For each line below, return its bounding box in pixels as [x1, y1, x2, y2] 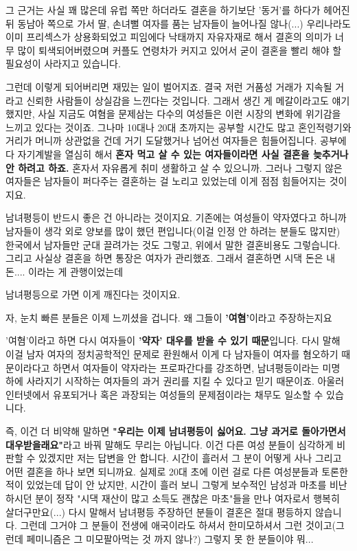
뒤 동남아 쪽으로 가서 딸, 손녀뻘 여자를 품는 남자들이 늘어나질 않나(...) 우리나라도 [5, 16, 351, 30]
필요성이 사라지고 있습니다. [5, 56, 121, 71]
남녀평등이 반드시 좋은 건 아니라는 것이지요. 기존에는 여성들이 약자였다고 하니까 [5, 210, 347, 225]
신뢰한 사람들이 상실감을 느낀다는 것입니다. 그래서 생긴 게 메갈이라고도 [26, 93, 329, 107]
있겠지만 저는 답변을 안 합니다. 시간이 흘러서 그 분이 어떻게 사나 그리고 [38, 451, 342, 465]
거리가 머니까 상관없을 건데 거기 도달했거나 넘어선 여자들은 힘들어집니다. [5, 133, 317, 148]
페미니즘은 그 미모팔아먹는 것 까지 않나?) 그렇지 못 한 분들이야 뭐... [26, 531, 314, 546]
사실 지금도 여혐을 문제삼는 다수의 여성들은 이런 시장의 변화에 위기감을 [38, 106, 341, 121]
